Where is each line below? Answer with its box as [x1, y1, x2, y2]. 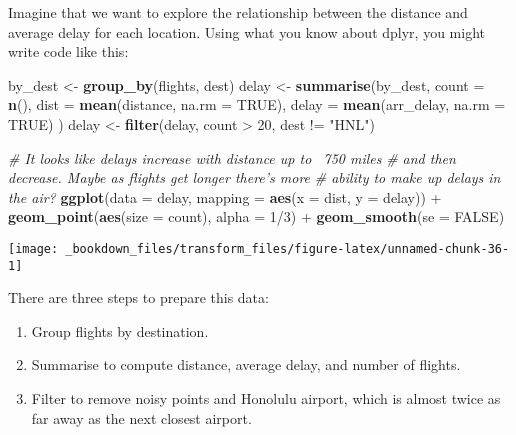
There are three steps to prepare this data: [8, 287, 269, 308]
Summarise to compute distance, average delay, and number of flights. [31, 354, 461, 375]
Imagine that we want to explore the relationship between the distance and [8, 2, 468, 22]
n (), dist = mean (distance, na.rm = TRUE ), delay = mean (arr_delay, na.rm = [8, 94, 506, 115]
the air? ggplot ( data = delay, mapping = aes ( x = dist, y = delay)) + [8, 186, 442, 207]
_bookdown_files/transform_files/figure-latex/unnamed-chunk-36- [65, 241, 510, 256]
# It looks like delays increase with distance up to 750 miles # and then [8, 147, 456, 168]
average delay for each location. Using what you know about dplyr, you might [8, 21, 485, 42]
